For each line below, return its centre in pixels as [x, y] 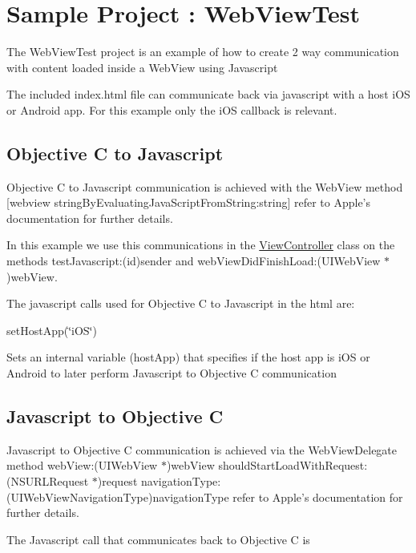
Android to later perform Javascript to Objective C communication [172, 373]
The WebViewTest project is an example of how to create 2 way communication [203, 52]
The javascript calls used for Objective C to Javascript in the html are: [181, 303]
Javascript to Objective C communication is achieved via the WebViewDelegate [202, 449]
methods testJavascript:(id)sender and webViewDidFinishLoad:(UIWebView [194, 261]
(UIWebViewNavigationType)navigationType [118, 496]
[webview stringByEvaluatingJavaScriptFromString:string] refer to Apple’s [189, 202]
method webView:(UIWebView [82, 465]
